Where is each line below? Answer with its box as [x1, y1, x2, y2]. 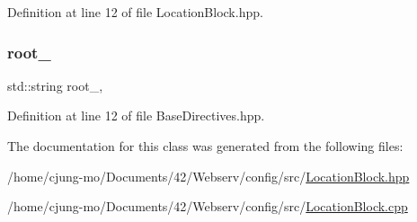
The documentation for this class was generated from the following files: [7, 137, 404, 155]
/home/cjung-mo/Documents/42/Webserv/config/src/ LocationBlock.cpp [7, 197, 408, 216]
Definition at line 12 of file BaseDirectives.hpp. [7, 106, 265, 125]
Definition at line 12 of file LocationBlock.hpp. [7, 3, 263, 21]
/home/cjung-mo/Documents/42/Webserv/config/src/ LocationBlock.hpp [7, 166, 410, 185]
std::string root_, [7, 75, 103, 94]
